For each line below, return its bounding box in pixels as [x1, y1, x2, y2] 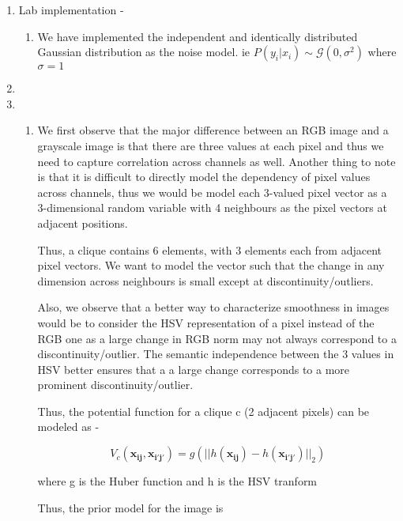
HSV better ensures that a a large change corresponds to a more [37, 361, 350, 377]
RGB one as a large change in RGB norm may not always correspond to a [37, 330, 397, 346]
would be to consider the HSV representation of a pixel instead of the [37, 314, 375, 330]
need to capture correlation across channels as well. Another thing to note [37, 153, 396, 169]
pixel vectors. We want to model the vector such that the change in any [37, 257, 385, 274]
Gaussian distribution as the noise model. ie [37, 43, 250, 60]
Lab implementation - [18, 2, 124, 17]
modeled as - [37, 418, 100, 435]
